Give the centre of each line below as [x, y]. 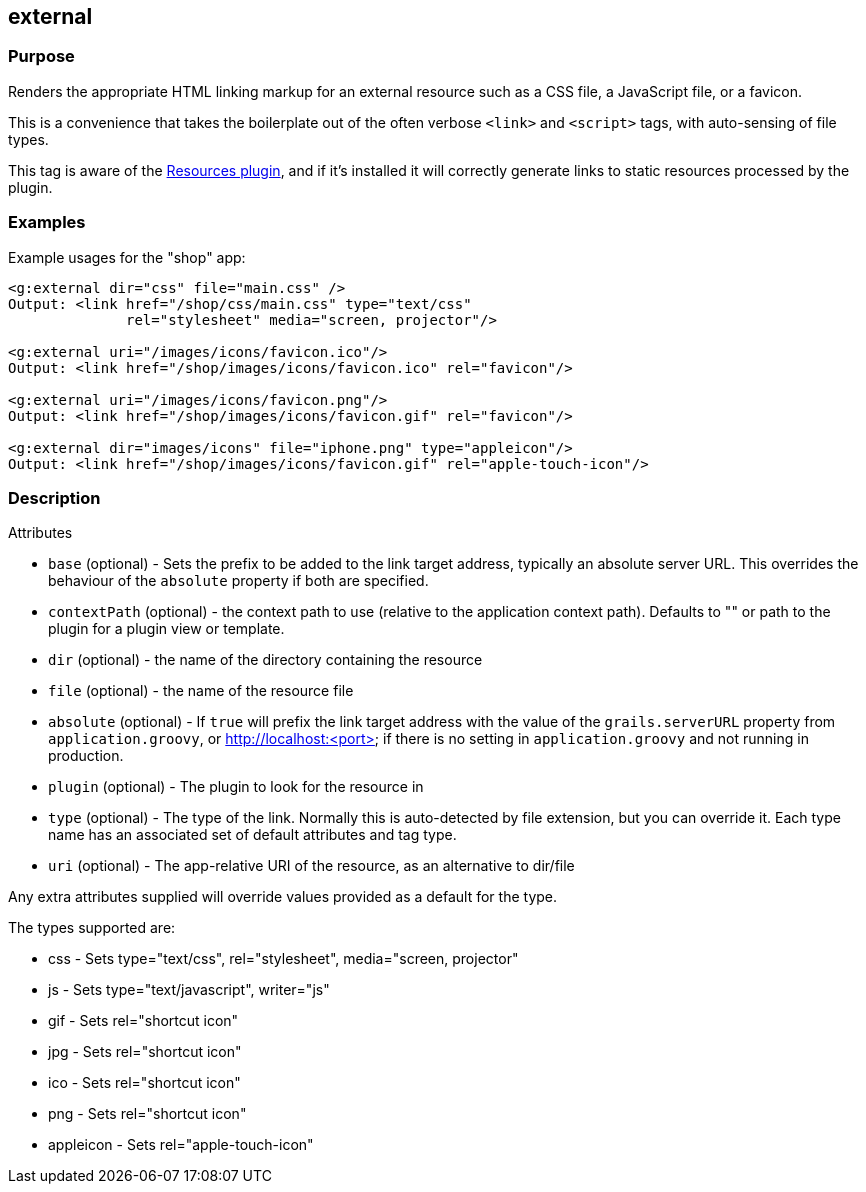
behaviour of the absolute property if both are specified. [238, 581]
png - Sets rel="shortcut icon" [147, 1114]
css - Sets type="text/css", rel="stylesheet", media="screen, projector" [283, 959]
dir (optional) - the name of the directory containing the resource [265, 660]
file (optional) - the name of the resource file [201, 691]
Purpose [41, 56]
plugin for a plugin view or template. [166, 629]
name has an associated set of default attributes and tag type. [252, 835]
